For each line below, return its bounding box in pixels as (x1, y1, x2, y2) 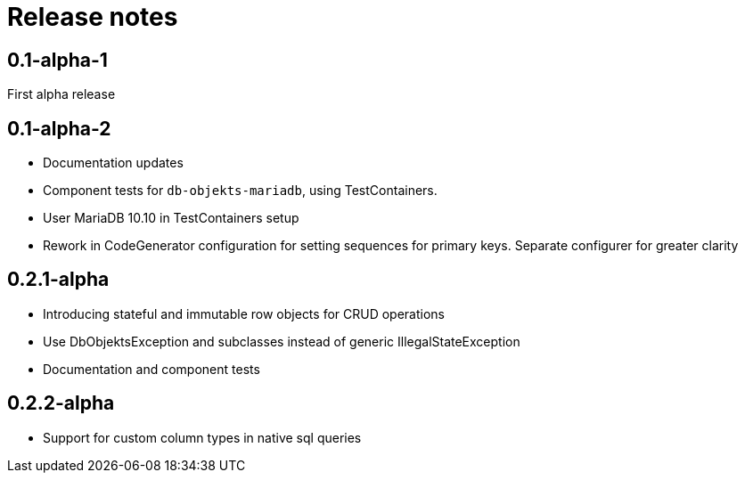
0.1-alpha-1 (7, 48, 108, 71)
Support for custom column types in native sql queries (43, 429, 362, 445)
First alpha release (7, 86, 116, 102)
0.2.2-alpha (7, 392, 115, 415)
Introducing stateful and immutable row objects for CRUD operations (43, 305, 446, 321)
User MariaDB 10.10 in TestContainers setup (43, 210, 299, 226)
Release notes (7, 2, 178, 32)
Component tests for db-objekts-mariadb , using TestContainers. (43, 183, 438, 199)
